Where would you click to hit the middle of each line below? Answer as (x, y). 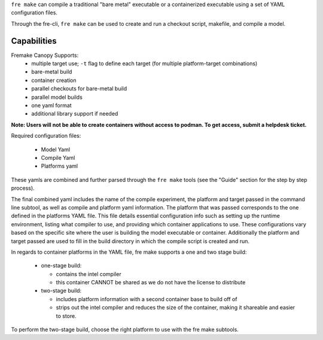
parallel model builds (57, 97)
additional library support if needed (75, 114)
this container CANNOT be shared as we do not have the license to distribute (151, 283)
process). (23, 188)
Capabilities (34, 41)
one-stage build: (61, 266)
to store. (66, 316)
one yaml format (51, 105)
